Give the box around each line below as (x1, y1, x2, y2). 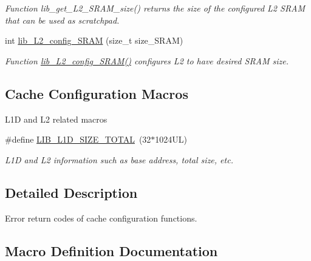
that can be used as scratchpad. (5, 13, 120, 26)
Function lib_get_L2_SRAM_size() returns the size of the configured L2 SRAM (5, 2, 306, 14)
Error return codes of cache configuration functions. (5, 211, 197, 224)
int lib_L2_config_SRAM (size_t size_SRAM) (5, 34, 183, 47)
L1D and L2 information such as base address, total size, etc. (5, 153, 233, 166)
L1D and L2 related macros (5, 112, 108, 125)
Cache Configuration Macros (5, 84, 188, 103)
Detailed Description (5, 183, 138, 202)
